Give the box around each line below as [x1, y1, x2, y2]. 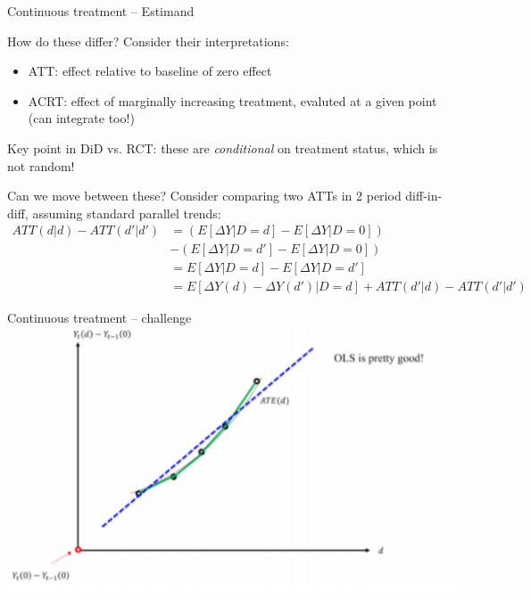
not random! [7, 156, 75, 175]
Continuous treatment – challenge [7, 308, 192, 327]
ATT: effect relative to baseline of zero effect [28, 62, 272, 80]
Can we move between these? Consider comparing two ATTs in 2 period [7, 186, 402, 205]
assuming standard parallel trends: [32, 203, 221, 222]
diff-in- [405, 186, 443, 205]
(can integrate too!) [28, 109, 135, 127]
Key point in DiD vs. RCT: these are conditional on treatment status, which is [7, 138, 438, 157]
